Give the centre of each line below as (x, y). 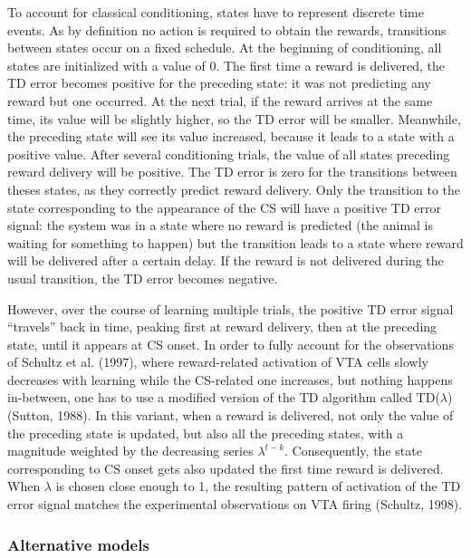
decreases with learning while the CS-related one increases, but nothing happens (230, 379)
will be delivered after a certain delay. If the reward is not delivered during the (226, 260)
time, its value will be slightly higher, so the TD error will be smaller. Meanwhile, (234, 118)
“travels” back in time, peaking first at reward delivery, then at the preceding (222, 327)
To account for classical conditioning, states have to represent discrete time (216, 12)
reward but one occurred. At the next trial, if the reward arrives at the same (220, 100)
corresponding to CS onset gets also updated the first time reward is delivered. (226, 468)
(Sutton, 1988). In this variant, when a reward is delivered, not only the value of (231, 415)
